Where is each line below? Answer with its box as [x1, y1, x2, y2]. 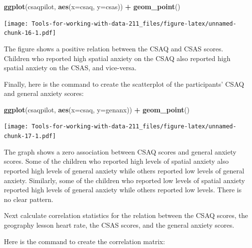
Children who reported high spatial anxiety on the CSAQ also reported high [4, 53, 231, 63]
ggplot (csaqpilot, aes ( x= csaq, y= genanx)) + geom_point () [4, 104, 189, 114]
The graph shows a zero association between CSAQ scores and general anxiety [4, 146, 236, 156]
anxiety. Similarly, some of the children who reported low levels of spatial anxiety [4, 175, 245, 185]
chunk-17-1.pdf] [4, 133, 56, 140]
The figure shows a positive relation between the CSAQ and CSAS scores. [4, 43, 223, 53]
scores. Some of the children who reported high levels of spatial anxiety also [4, 156, 229, 166]
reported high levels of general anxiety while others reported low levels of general [4, 165, 244, 175]
